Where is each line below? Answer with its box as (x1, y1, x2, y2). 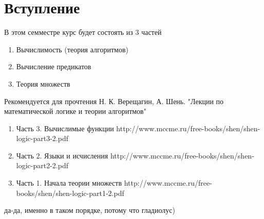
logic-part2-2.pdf (16, 160, 68, 171)
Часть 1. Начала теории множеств (16, 177, 122, 188)
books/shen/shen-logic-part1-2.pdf (16, 187, 124, 198)
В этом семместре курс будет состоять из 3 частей (4, 27, 162, 37)
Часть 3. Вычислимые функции (16, 123, 114, 133)
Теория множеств (16, 78, 70, 89)
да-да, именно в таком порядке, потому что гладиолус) (4, 205, 175, 215)
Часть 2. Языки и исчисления (16, 150, 108, 161)
